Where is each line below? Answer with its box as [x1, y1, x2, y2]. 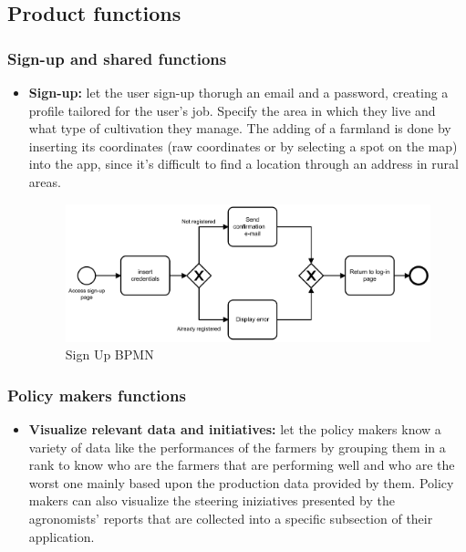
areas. [28, 172, 61, 191]
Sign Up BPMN [65, 345, 154, 364]
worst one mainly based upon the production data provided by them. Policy [28, 473, 454, 492]
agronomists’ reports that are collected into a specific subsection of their [28, 508, 433, 527]
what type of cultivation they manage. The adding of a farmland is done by [28, 119, 451, 138]
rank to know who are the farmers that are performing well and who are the [28, 455, 455, 474]
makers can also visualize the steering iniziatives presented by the [28, 491, 395, 510]
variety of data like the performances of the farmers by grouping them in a [28, 437, 446, 456]
